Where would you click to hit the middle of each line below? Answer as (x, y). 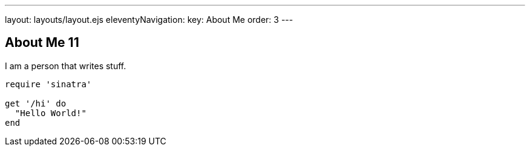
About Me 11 (42, 43)
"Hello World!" (51, 113)
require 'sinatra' (48, 84)
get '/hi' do (36, 103)
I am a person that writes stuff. (66, 66)
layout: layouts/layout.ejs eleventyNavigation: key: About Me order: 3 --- (149, 20)
